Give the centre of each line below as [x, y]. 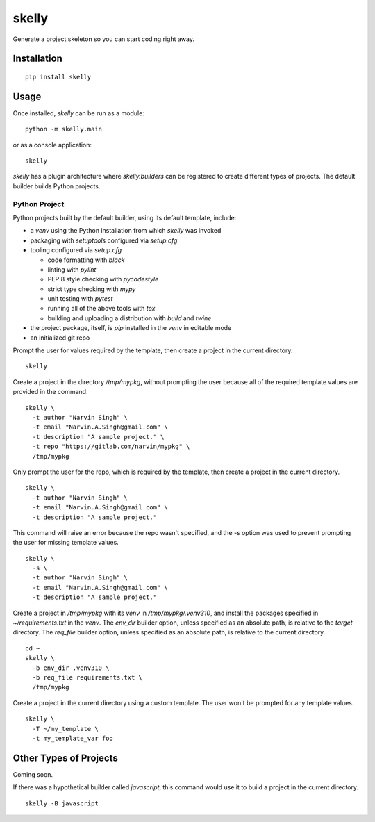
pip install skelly [58, 77]
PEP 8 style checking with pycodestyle [103, 279]
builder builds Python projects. [57, 186]
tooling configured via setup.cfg [76, 250]
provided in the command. [50, 392]
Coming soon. [33, 774]
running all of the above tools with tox [101, 309]
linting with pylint [72, 269]
